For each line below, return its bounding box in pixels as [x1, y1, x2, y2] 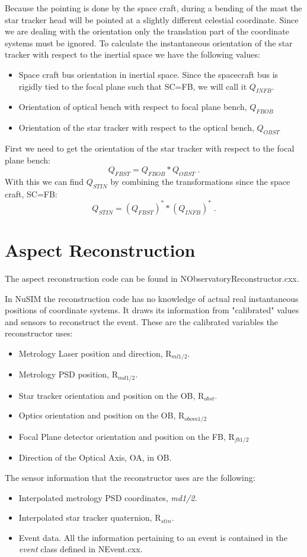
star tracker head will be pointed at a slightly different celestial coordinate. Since [5, 13, 299, 26]
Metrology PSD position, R [18, 368, 118, 380]
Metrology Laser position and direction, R [18, 347, 172, 359]
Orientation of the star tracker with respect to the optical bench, [18, 121, 254, 134]
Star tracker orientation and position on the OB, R [18, 389, 204, 401]
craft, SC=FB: [5, 187, 57, 200]
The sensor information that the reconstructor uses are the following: [5, 471, 255, 483]
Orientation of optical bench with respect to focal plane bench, [18, 100, 247, 113]
